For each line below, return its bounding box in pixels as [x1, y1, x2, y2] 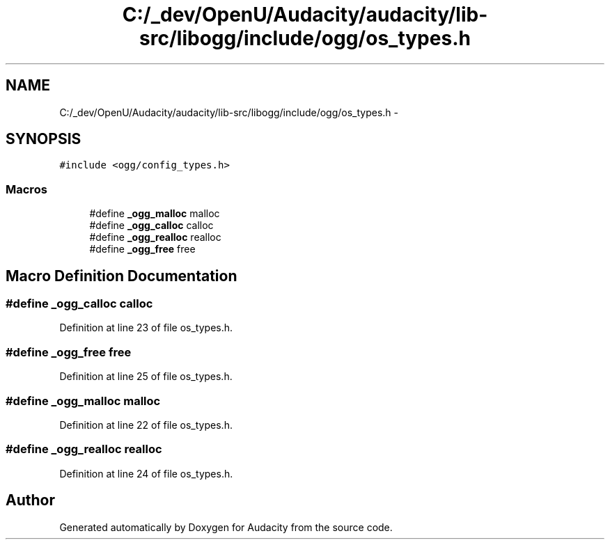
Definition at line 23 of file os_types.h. [59, 322, 233, 334]
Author [6, 491, 55, 510]
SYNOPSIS [6, 130, 81, 148]
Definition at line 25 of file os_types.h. [59, 370, 233, 383]
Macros [6, 182, 47, 196]
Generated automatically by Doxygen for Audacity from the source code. [59, 521, 393, 533]
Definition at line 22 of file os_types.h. [59, 418, 233, 431]
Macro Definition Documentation [6, 267, 237, 285]
